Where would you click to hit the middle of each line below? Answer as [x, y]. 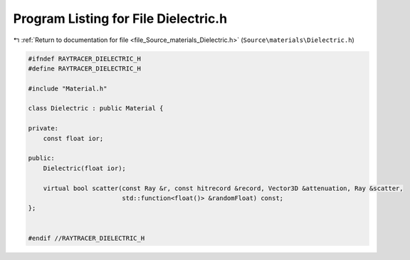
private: [43, 129]
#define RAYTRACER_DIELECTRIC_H [85, 68]
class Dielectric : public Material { [96, 108]
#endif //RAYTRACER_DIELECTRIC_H [86, 238]
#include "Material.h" [68, 88]
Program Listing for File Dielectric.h [120, 19]
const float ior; [73, 138]
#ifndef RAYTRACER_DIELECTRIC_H [85, 58]
